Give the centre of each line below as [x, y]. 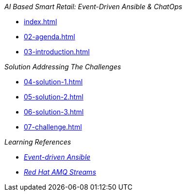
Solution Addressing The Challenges [63, 67]
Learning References [38, 142]
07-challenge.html [53, 127]
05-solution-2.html [54, 97]
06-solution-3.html [54, 112]
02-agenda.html [50, 37]
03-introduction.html [57, 52]
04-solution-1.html [53, 82]
